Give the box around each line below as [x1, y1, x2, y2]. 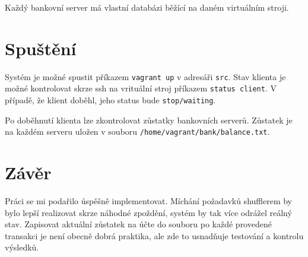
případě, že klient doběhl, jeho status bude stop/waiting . [5, 94, 216, 106]
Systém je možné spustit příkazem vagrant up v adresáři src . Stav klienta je [5, 70, 286, 83]
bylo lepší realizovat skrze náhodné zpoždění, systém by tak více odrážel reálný [5, 206, 292, 218]
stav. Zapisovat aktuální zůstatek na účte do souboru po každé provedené [5, 218, 272, 230]
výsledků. [5, 241, 39, 253]
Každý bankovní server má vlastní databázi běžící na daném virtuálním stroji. [5, 1, 289, 13]
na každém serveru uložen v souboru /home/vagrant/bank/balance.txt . [5, 125, 270, 138]
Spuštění [5, 36, 77, 60]
